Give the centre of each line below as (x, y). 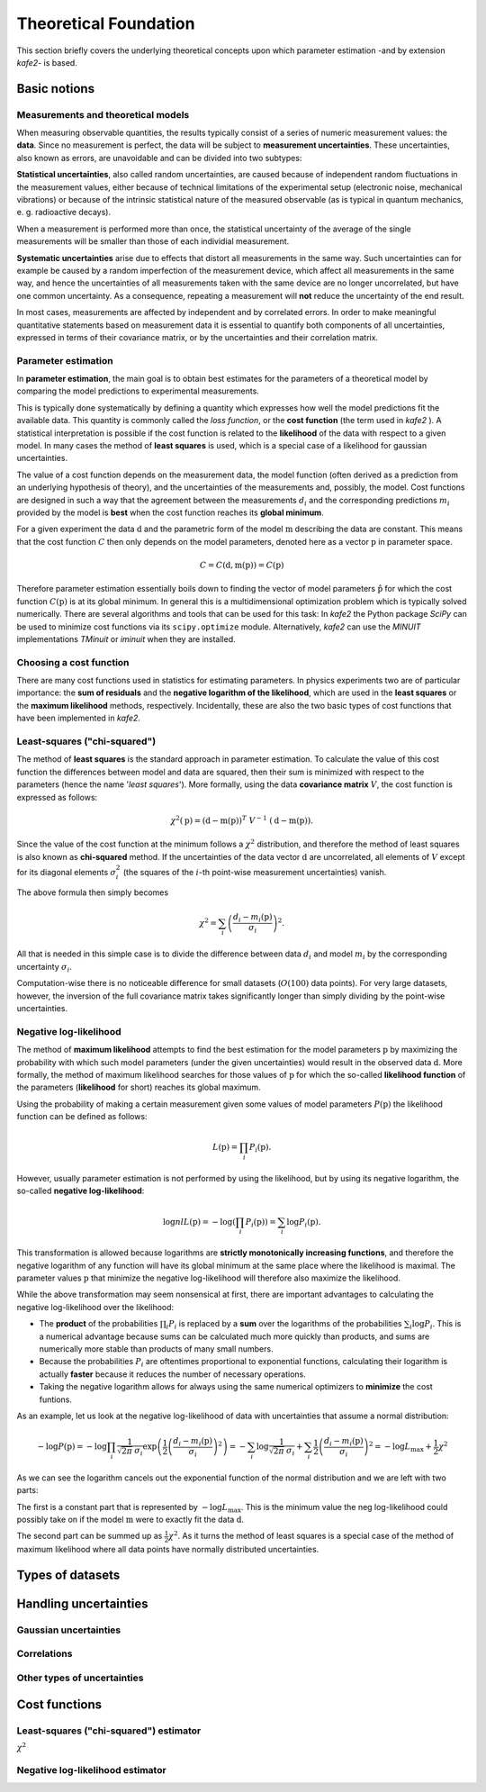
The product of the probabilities (99, 1324)
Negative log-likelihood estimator (91, 1769)
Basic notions (55, 89)
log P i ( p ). (304, 1223)
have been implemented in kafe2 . (79, 718)
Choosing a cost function (73, 662)
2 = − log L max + (400, 1447)
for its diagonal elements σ (67, 872)
